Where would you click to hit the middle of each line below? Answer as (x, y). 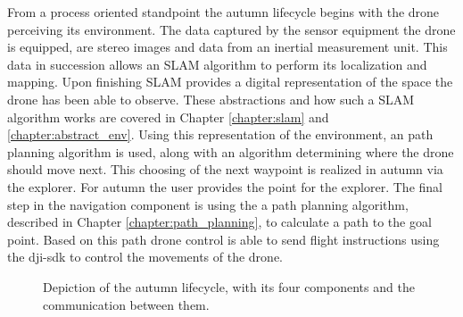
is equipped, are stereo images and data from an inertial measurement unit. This (227, 47)
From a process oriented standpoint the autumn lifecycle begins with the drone (223, 12)
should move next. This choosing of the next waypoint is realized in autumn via (225, 169)
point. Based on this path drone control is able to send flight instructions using (223, 239)
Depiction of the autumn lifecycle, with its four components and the (229, 286)
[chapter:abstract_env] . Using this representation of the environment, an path (220, 134)
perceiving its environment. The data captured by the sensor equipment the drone (231, 29)
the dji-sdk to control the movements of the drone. (145, 257)
